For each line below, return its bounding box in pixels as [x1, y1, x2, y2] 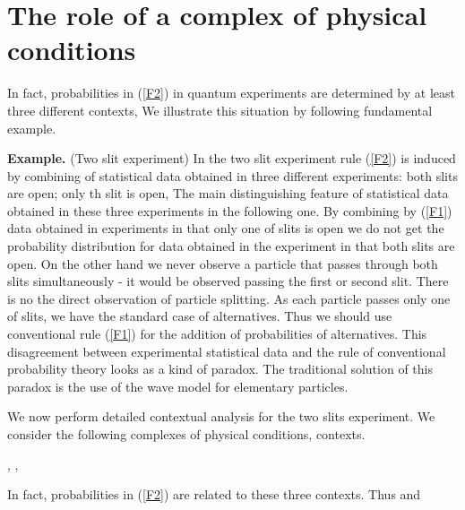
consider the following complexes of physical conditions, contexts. [7, 425, 366, 443]
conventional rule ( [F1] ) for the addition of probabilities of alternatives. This [7, 324, 427, 343]
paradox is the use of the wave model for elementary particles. [7, 376, 349, 395]
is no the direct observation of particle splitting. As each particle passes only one [7, 289, 451, 307]
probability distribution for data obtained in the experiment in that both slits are [7, 237, 455, 255]
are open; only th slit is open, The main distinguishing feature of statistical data [7, 184, 449, 203]
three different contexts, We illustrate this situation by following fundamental [7, 100, 433, 119]
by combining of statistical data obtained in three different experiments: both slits [7, 166, 458, 185]
